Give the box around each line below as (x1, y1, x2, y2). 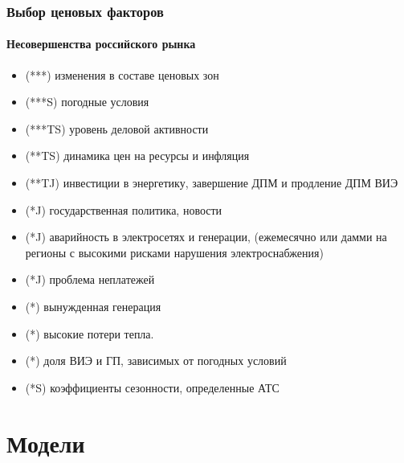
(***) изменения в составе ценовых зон (25, 66, 219, 83)
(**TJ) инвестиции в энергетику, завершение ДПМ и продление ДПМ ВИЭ (25, 174, 398, 191)
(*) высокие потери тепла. (25, 325, 154, 342)
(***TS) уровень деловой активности (25, 120, 209, 137)
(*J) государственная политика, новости (25, 201, 222, 218)
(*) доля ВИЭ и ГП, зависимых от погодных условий (25, 352, 287, 369)
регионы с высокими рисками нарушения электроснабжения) (25, 244, 324, 260)
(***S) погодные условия (25, 93, 149, 110)
